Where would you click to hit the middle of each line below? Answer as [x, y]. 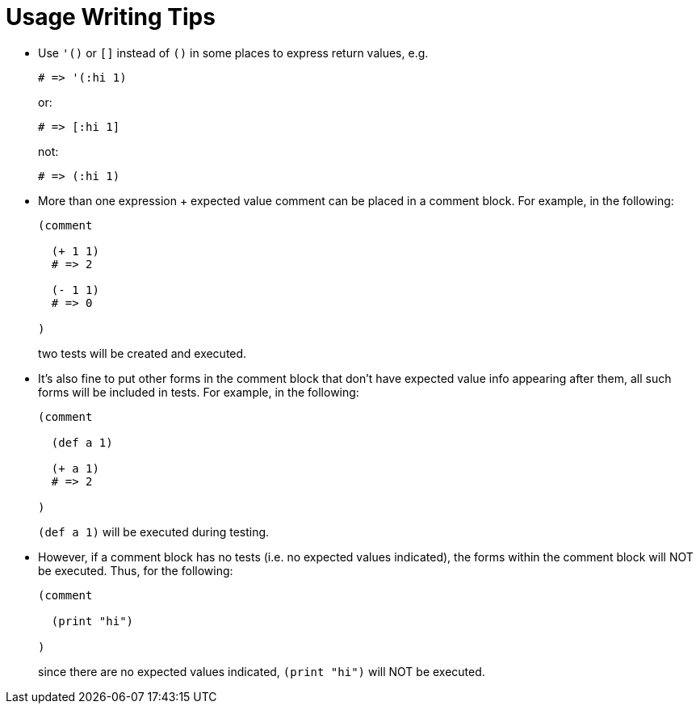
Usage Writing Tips [111, 17]
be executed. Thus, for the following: [136, 570]
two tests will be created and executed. [143, 353]
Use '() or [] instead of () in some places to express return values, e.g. [233, 53]
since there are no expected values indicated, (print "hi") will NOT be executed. [262, 671]
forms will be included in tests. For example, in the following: [199, 392]
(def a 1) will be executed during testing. [154, 531]
